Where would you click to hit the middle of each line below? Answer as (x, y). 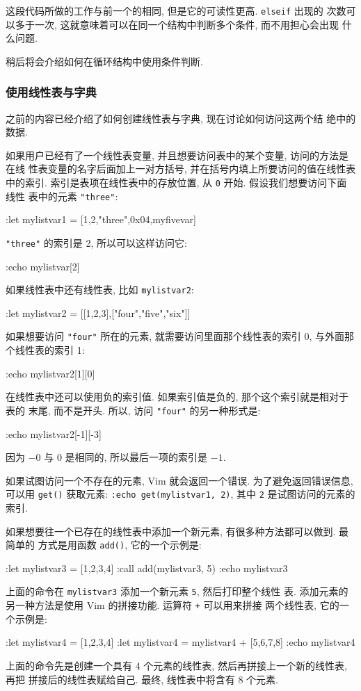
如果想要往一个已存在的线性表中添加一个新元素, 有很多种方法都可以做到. (171, 531)
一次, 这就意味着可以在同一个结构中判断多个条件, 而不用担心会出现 (187, 24)
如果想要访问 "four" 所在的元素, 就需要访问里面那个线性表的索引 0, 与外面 (175, 336)
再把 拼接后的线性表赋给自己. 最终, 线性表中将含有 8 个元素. (142, 679)
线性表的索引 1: (50, 350)
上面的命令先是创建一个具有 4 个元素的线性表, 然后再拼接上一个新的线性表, (176, 665)
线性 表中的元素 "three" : (62, 196)
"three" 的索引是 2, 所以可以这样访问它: (96, 242)
